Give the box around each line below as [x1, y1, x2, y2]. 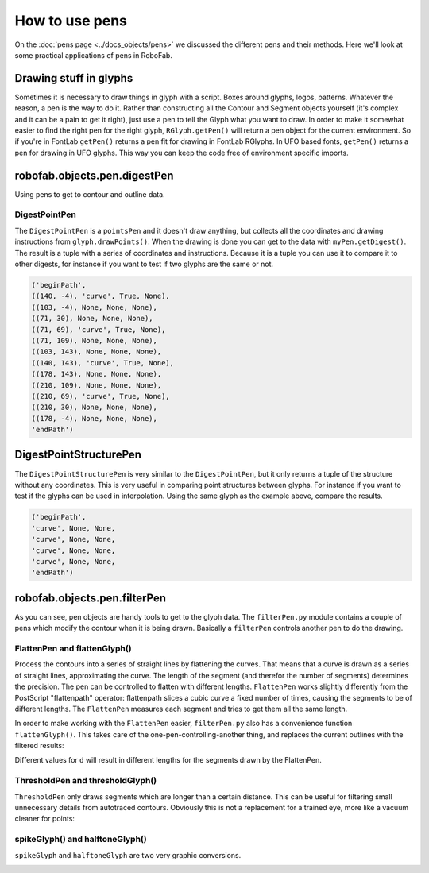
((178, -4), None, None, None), [31, 414, 158, 423]
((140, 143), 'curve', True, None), [31, 358, 175, 367]
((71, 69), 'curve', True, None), [31, 325, 166, 334]
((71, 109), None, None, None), [31, 336, 158, 345]
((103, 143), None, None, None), [31, 347, 162, 357]
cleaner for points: [14, 814, 75, 824]
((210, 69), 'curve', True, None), [31, 392, 170, 400]
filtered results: [14, 741, 64, 751]
